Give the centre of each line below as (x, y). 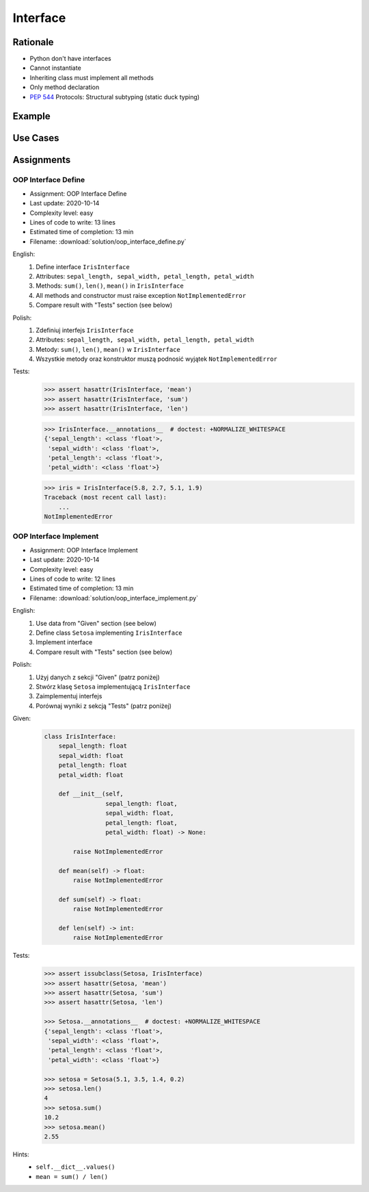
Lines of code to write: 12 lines (73, 579)
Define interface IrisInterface (83, 266)
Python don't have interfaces (71, 59)
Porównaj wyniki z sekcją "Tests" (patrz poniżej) (104, 706)
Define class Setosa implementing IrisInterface (109, 633)
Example (31, 116)
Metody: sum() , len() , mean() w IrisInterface (108, 349)
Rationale (33, 42)
